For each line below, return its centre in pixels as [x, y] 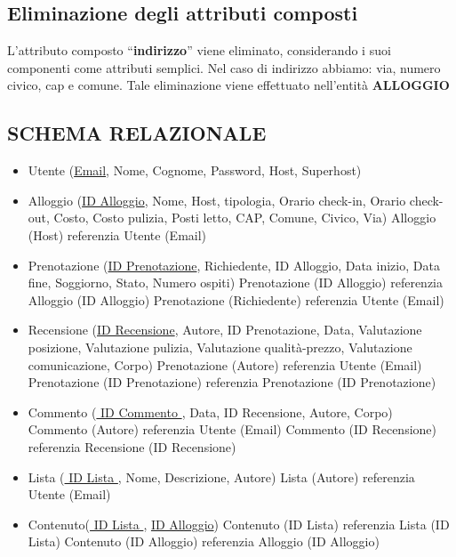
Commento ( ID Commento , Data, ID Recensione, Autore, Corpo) [210, 412]
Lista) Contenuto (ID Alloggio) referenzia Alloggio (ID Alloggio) [204, 541]
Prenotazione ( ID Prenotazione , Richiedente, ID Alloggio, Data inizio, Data [234, 265]
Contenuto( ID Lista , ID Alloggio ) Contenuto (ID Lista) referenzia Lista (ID [239, 524]
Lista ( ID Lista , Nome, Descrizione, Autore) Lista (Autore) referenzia [221, 476]
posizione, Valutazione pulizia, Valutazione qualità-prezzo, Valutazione [220, 347]
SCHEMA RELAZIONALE [137, 133]
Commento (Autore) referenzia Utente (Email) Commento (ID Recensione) [232, 429]
